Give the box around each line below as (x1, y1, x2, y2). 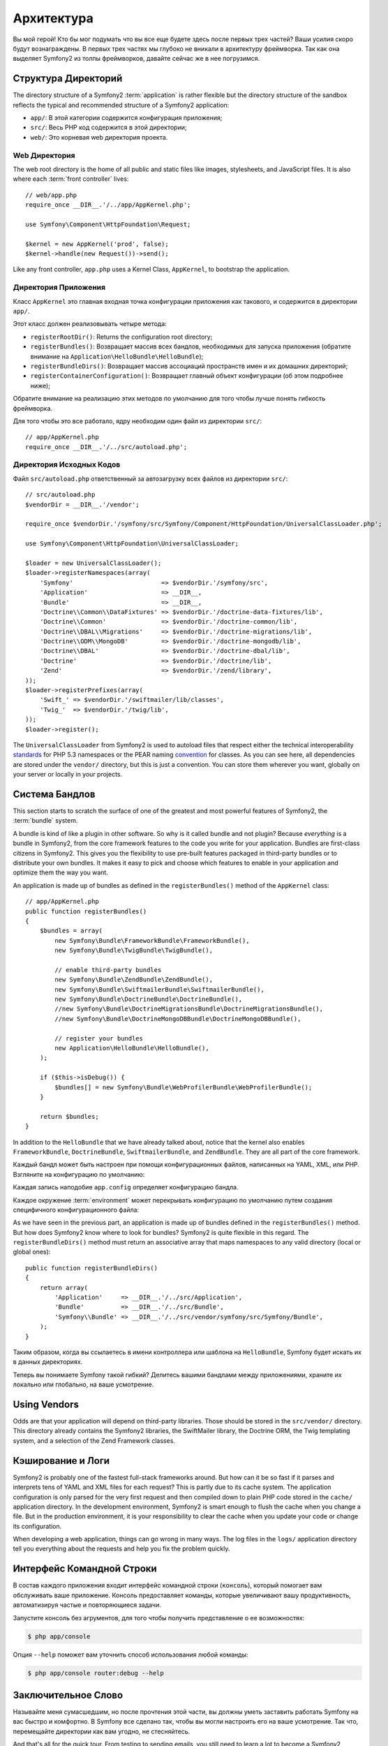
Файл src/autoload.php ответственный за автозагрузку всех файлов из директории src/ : (13, 474, 288, 483)
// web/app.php (25, 191, 77, 199)
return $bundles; (39, 1113, 99, 1120)
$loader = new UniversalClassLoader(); (25, 559, 162, 567)
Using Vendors (13, 1398, 80, 1410)
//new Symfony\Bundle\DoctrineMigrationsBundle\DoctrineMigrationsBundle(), (54, 1005, 324, 1013)
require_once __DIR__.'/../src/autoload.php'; (25, 443, 188, 450)
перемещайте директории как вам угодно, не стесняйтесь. (13, 1727, 191, 1736)
